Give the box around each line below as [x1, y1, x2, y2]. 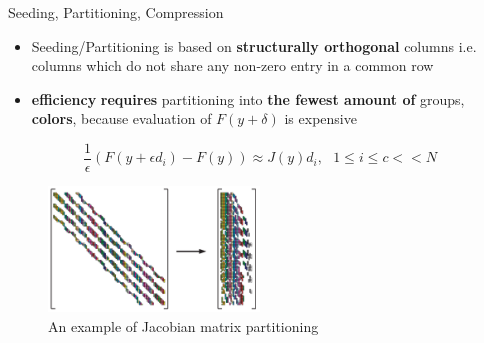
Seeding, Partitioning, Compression [8, 2, 224, 22]
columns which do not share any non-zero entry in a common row [31, 55, 434, 76]
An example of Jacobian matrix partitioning [48, 315, 319, 336]
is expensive [284, 108, 357, 129]
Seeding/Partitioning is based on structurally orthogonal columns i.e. [31, 35, 477, 56]
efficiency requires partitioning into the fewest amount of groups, [31, 88, 465, 109]
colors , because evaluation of [31, 108, 212, 129]
